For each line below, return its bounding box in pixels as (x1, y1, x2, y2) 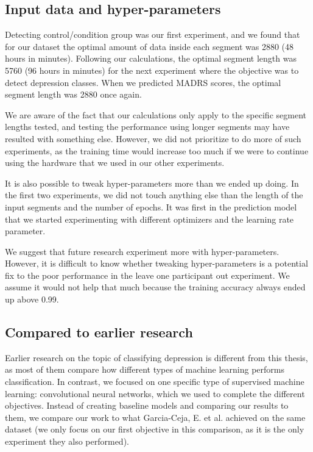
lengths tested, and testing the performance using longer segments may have (5, 120, 290, 133)
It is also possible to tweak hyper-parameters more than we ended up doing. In (5, 176, 299, 189)
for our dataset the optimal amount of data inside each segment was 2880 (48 (5, 40, 294, 52)
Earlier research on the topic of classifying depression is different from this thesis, (5, 351, 308, 364)
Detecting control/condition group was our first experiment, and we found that (5, 28, 300, 41)
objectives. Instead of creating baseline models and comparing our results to (5, 399, 289, 412)
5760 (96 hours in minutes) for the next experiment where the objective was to (5, 63, 299, 76)
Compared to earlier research (5, 323, 193, 342)
